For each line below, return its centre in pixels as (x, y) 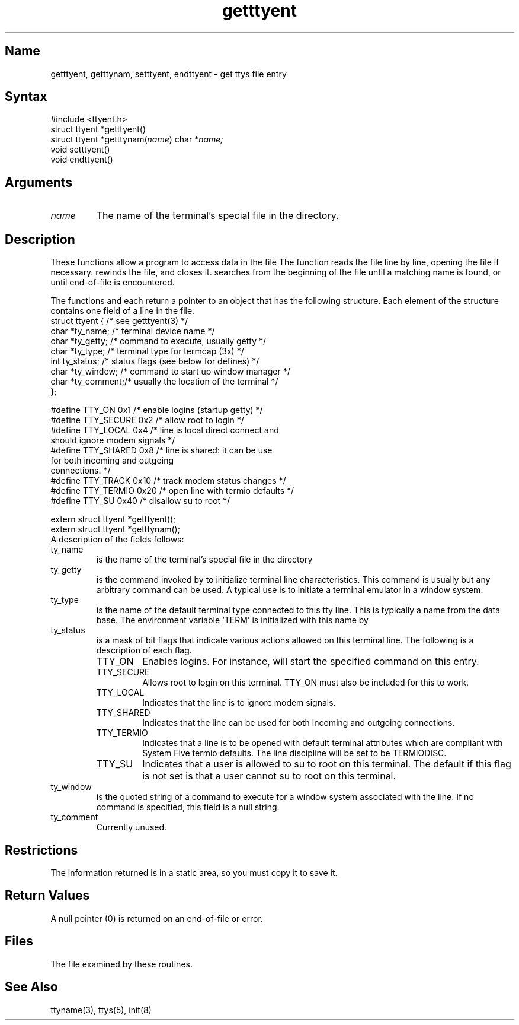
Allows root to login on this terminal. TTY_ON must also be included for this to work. (306, 683)
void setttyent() (80, 150)
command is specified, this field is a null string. (188, 807)
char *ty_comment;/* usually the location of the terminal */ (164, 382)
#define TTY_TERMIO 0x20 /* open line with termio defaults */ (172, 491)
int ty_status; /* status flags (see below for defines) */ (155, 361)
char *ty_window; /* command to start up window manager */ (170, 372)
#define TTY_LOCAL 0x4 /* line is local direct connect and (165, 430)
